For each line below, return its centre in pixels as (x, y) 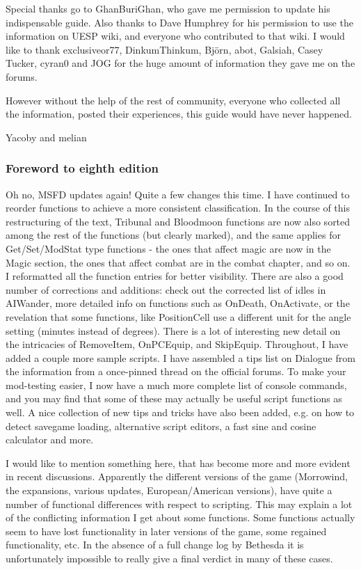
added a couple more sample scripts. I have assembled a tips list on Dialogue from (180, 357)
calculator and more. (50, 440)
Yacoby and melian (46, 137)
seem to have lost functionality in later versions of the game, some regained (166, 531)
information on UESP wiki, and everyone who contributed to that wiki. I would (175, 36)
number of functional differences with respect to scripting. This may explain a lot (179, 504)
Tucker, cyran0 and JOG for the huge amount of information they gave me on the (180, 63)
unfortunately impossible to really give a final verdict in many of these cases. (169, 558)
